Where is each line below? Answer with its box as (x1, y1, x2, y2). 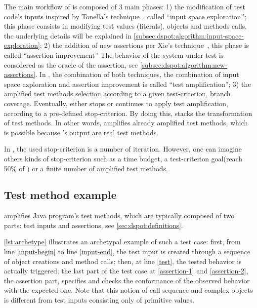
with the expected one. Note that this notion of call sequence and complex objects (4, 285, 253, 295)
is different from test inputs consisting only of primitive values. (4, 295, 194, 305)
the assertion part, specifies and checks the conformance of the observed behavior (4, 275, 250, 285)
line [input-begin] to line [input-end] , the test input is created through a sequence (4, 246, 251, 257)
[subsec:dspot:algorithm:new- (140, 59, 227, 70)
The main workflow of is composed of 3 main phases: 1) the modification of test (4, 1, 246, 11)
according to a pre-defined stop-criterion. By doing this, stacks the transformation (4, 108, 253, 118)
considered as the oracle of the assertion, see (4, 59, 138, 70)
